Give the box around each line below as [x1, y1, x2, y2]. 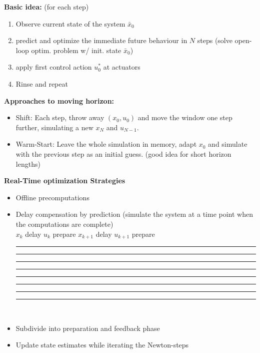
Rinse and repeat [15, 78, 68, 89]
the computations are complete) [15, 218, 113, 229]
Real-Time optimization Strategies [4, 175, 125, 186]
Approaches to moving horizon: [4, 95, 114, 106]
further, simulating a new [15, 122, 93, 132]
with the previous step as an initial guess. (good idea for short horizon [15, 148, 231, 159]
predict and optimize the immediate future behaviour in [15, 35, 187, 46]
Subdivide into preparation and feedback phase [15, 322, 160, 333]
